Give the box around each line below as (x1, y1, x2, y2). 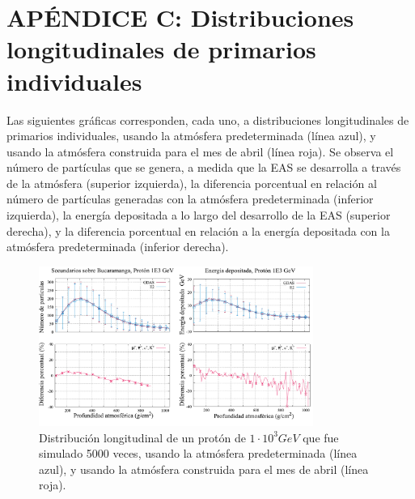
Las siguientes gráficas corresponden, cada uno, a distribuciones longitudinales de (6, 111, 409, 128)
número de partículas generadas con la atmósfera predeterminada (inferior (6, 190, 374, 207)
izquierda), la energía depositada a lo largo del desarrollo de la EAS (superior (6, 207, 391, 224)
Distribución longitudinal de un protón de (39, 429, 246, 446)
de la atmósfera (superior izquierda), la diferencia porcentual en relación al (6, 174, 377, 191)
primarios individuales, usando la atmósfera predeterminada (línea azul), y (6, 127, 376, 144)
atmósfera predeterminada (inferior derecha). (6, 238, 229, 255)
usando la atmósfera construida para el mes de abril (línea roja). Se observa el (6, 143, 394, 160)
